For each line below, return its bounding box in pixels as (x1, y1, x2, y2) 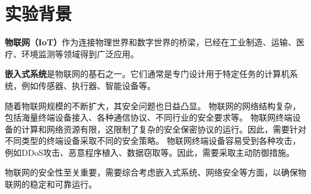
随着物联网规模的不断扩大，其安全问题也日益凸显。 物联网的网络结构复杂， (5, 99, 301, 112)
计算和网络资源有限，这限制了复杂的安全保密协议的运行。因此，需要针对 (21, 122, 306, 135)
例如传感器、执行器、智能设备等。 (21, 79, 155, 91)
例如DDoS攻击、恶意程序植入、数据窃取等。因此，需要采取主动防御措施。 (5, 146, 295, 158)
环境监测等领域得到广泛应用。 (21, 47, 139, 60)
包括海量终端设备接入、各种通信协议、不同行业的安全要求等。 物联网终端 (5, 111, 292, 124)
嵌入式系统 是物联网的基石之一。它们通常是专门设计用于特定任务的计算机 (5, 67, 289, 80)
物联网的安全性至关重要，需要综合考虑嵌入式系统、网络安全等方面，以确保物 (5, 166, 306, 178)
